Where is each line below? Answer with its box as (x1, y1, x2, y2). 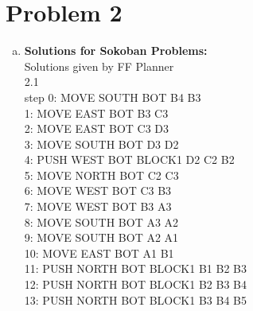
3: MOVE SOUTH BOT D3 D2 (24, 135, 179, 152)
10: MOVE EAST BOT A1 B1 (24, 244, 174, 261)
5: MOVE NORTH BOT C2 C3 (24, 166, 179, 183)
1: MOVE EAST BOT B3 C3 (24, 104, 169, 121)
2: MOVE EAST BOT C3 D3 (24, 120, 169, 137)
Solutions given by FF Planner (24, 57, 174, 74)
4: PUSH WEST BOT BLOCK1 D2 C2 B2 (24, 151, 235, 168)
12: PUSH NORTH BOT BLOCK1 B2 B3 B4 (24, 276, 247, 293)
